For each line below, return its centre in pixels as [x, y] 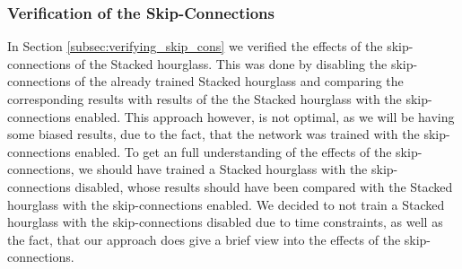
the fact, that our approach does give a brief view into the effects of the [204, 239]
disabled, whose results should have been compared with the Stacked [264, 186]
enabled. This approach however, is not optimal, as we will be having [265, 116]
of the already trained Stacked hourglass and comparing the [239, 81]
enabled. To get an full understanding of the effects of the [233, 151]
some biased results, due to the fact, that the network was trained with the [214, 134]
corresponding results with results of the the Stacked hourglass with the [205, 99]
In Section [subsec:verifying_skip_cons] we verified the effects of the [195, 46]
